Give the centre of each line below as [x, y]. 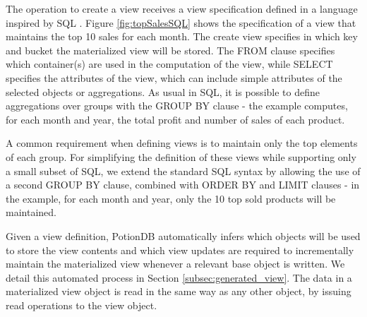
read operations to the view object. [82, 305]
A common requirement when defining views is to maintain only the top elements [182, 143]
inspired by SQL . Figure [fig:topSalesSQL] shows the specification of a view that [181, 22]
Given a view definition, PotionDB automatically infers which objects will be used [183, 235]
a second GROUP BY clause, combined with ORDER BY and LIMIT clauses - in [183, 185]
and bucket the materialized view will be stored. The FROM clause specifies [170, 50]
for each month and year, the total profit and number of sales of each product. [175, 119]
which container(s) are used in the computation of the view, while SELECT [169, 64]
